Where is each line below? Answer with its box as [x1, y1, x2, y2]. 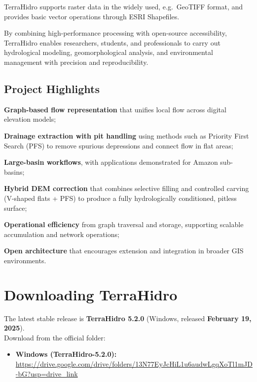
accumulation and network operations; [4, 229, 119, 239]
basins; [4, 166, 25, 177]
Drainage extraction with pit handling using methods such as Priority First [4, 130, 249, 141]
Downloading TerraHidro [4, 284, 178, 304]
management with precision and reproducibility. [4, 56, 148, 67]
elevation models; [4, 114, 56, 124]
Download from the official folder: [4, 332, 106, 342]
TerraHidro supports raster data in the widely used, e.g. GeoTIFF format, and [4, 1, 243, 11]
